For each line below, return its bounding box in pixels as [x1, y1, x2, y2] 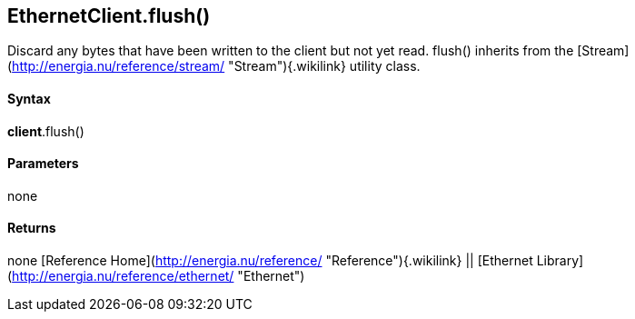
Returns [7, 220, 56, 236]
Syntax [7, 91, 51, 107]
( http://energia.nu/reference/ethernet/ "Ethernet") [7, 268, 305, 284]
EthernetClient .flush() [7, 5, 211, 27]
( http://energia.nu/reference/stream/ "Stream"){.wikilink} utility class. [7, 58, 421, 75]
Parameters [7, 155, 79, 172]
